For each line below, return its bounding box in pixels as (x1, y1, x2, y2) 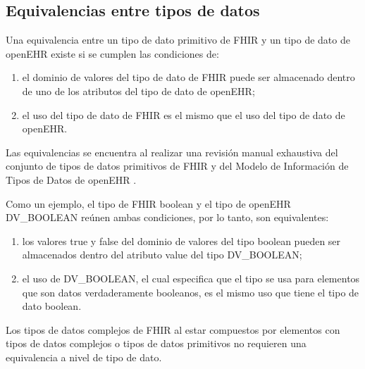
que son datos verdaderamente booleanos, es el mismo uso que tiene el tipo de (22, 284, 359, 299)
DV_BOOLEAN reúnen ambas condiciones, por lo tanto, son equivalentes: (6, 210, 329, 225)
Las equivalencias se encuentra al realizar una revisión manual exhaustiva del (6, 144, 338, 159)
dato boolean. (22, 299, 82, 313)
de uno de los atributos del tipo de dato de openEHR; (22, 83, 255, 98)
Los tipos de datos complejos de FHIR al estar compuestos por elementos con (6, 322, 340, 337)
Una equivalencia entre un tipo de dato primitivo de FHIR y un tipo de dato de (6, 32, 350, 47)
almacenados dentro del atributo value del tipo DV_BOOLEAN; (22, 247, 302, 262)
